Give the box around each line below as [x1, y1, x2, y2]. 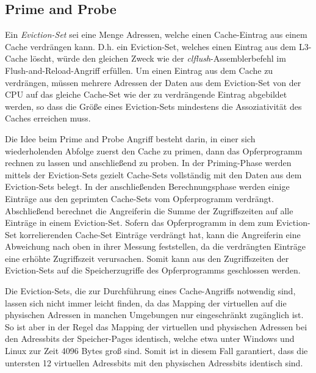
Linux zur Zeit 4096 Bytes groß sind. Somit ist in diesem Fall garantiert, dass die [5, 344, 308, 357]
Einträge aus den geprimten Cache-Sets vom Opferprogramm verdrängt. [5, 192, 274, 205]
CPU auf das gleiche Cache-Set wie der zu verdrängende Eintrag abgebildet [5, 88, 287, 101]
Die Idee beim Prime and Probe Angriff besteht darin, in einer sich [5, 132, 256, 145]
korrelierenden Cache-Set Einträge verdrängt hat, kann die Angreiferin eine [20, 228, 301, 241]
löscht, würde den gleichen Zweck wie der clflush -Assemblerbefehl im [30, 52, 286, 65]
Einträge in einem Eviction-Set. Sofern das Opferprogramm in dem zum [5, 216, 274, 229]
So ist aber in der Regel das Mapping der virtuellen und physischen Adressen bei [5, 320, 307, 333]
